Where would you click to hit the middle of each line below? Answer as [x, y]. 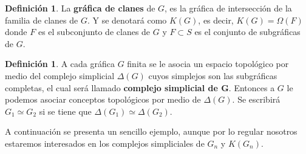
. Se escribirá [256, 99]
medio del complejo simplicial [60, 75]
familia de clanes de [42, 20]
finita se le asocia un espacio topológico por [208, 64]
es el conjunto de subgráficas [247, 32]
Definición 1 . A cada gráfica [60, 64]
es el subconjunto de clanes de [94, 32]
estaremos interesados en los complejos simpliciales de [105, 143]
